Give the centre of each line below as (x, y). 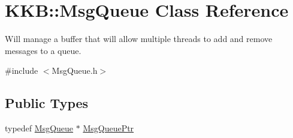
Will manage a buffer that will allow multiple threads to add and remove (139, 39)
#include (22, 70)
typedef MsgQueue (39, 128)
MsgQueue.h (75, 70)
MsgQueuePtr (108, 128)
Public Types (47, 103)
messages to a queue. (43, 50)
